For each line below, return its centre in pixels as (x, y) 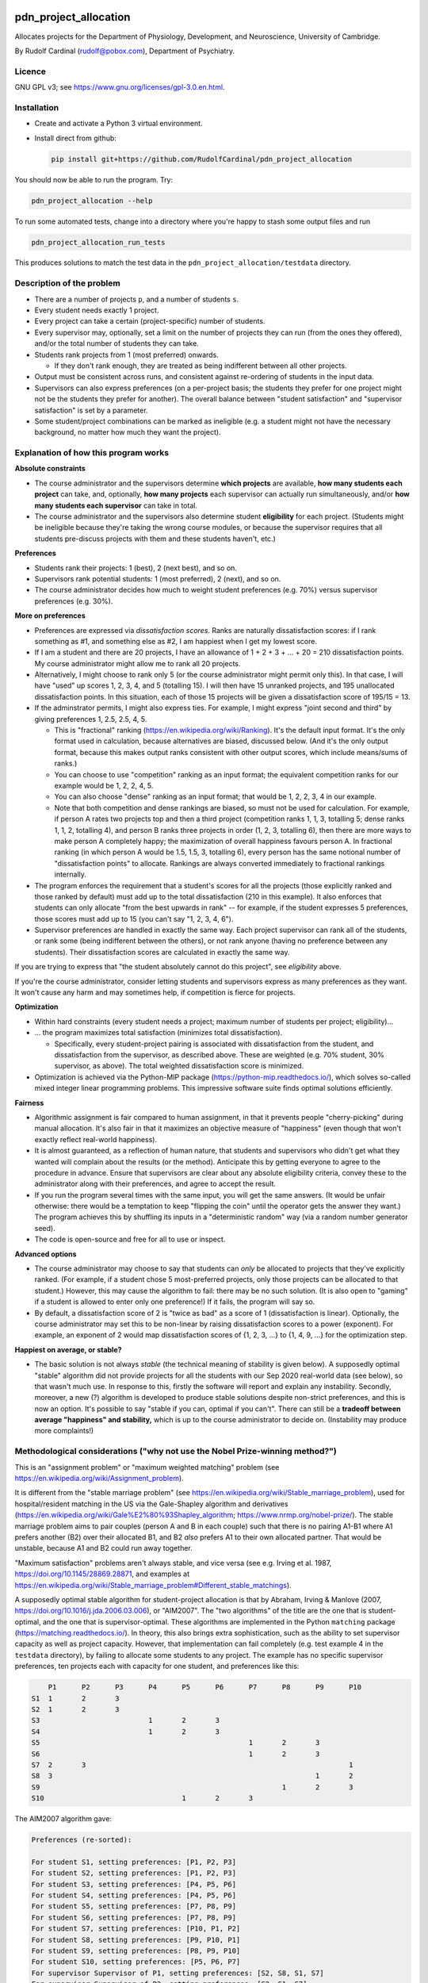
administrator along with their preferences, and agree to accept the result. (155, 1184)
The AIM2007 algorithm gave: (63, 1819)
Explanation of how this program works (92, 453)
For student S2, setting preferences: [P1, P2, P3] (134, 1873)
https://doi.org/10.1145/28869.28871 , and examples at (102, 1574)
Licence (31, 71)
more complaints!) (64, 1431)
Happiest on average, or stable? (68, 1349)
